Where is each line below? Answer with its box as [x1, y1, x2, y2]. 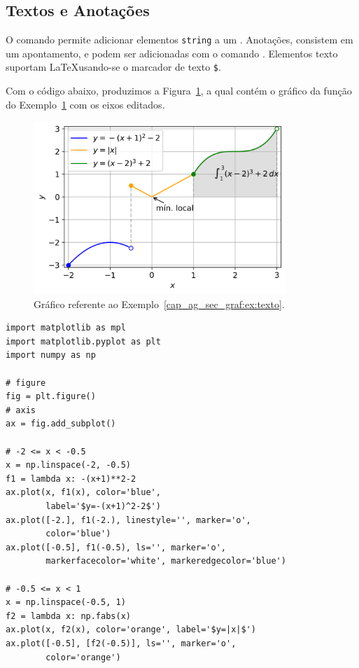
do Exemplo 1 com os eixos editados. [6, 97, 165, 111]
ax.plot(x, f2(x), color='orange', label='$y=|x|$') [6, 625, 256, 635]
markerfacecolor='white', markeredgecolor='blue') [45, 556, 286, 566]
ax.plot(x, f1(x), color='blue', [6, 487, 161, 498]
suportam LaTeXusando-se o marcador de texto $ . [6, 60, 221, 74]
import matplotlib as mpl [6, 323, 126, 333]
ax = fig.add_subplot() [6, 419, 116, 429]
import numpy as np [6, 350, 96, 361]
